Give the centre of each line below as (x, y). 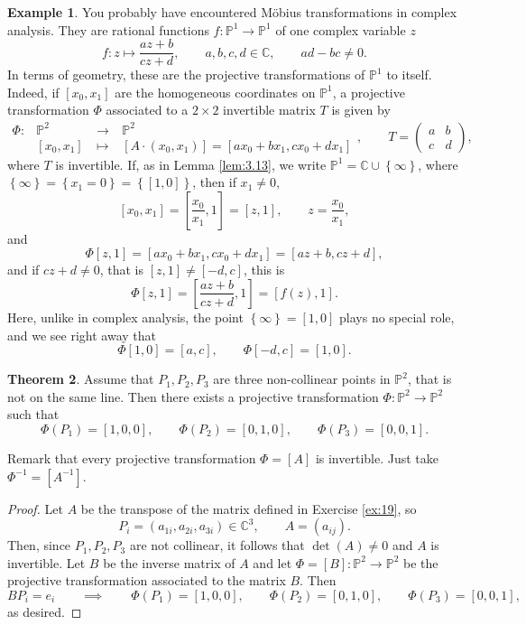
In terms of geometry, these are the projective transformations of (186, 75)
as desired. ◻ (45, 611)
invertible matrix (269, 110)
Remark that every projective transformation (132, 457)
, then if (214, 182)
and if (23, 270)
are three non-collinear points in (302, 379)
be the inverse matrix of (169, 562)
